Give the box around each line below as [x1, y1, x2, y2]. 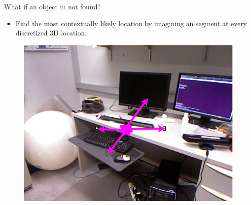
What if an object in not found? [4, 1, 101, 11]
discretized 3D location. [15, 28, 87, 38]
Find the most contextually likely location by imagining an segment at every [15, 18, 247, 28]
